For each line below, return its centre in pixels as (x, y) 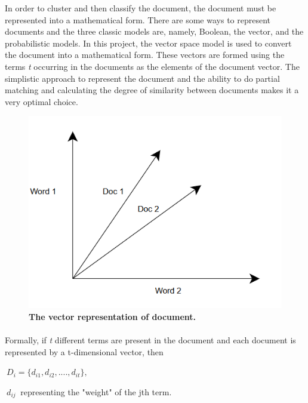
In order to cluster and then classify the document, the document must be (141, 8)
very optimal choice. (41, 101)
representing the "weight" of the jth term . (96, 391)
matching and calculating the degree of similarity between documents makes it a (152, 90)
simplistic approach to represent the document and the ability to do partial (142, 78)
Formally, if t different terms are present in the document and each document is (150, 340)
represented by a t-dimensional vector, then (84, 351)
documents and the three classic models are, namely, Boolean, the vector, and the (154, 31)
